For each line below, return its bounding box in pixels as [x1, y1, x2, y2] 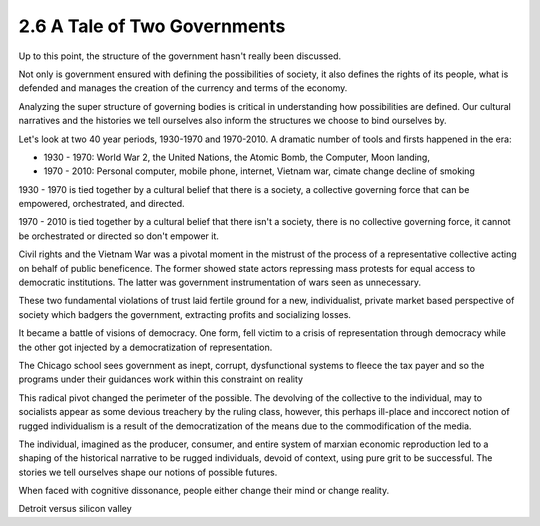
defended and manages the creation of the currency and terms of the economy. [18, 82, 348, 94]
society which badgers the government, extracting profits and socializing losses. [18, 308, 352, 320]
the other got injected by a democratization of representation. [18, 341, 273, 353]
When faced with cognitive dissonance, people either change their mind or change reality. [18, 485, 390, 497]
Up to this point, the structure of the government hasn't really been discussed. [18, 50, 342, 62]
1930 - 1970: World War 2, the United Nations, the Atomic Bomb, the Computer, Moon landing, [43, 151, 430, 163]
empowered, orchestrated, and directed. [18, 198, 185, 210]
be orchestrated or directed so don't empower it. [18, 230, 220, 242]
